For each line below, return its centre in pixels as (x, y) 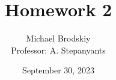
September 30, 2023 (58, 70)
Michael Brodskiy (58, 38)
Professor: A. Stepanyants (58, 50)
